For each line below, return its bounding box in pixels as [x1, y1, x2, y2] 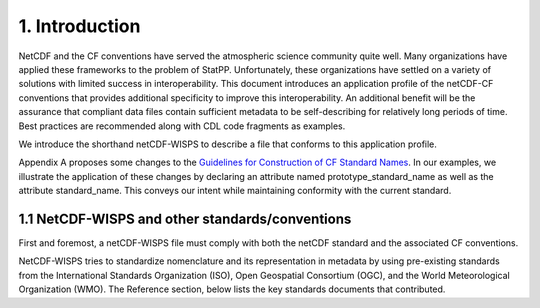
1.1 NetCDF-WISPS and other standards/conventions [18, 210, 352, 227]
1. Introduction [18, 15, 141, 37]
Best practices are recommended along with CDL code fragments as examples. [18, 120, 346, 132]
